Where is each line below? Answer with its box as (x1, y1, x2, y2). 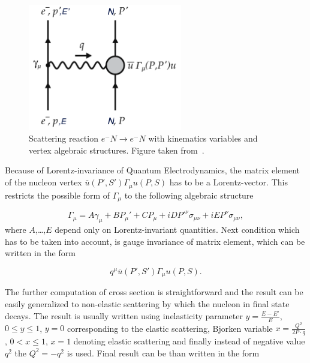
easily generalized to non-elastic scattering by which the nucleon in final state (5, 298, 290, 310)
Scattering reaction (29, 132, 98, 145)
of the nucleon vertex (5, 176, 82, 188)
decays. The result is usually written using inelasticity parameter (5, 309, 243, 322)
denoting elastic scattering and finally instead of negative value (73, 335, 305, 347)
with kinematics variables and (148, 132, 258, 145)
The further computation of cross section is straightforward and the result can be (5, 286, 303, 298)
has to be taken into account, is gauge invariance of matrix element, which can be (5, 235, 305, 247)
